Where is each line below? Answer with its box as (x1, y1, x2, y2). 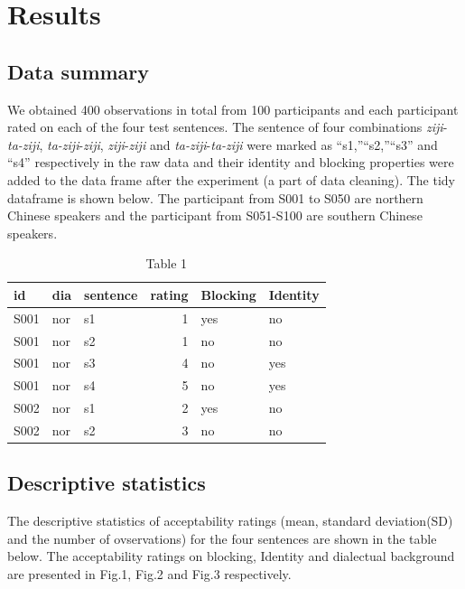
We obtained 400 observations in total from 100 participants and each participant (7, 99, 459, 118)
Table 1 (145, 254, 188, 273)
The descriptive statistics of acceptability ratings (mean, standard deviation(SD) (7, 511, 453, 530)
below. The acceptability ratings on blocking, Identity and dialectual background (7, 547, 455, 566)
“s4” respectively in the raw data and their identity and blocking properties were (7, 153, 454, 172)
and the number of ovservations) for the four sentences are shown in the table (7, 528, 437, 547)
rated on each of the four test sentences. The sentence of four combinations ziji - (7, 117, 448, 136)
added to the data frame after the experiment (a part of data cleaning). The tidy (7, 170, 456, 189)
